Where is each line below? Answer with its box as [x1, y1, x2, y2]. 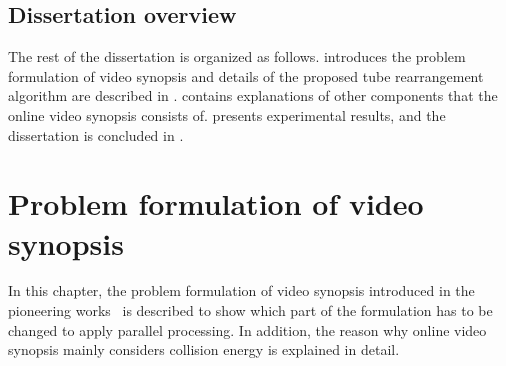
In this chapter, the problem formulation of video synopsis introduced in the [8, 280, 475, 301]
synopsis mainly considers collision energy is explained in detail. [8, 339, 400, 360]
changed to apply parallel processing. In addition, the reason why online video [8, 319, 487, 340]
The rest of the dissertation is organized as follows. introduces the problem [8, 46, 466, 67]
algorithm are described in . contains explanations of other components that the [8, 85, 498, 106]
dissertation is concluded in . [8, 124, 184, 145]
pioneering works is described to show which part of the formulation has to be [8, 300, 493, 321]
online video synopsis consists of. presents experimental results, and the [8, 104, 446, 125]
